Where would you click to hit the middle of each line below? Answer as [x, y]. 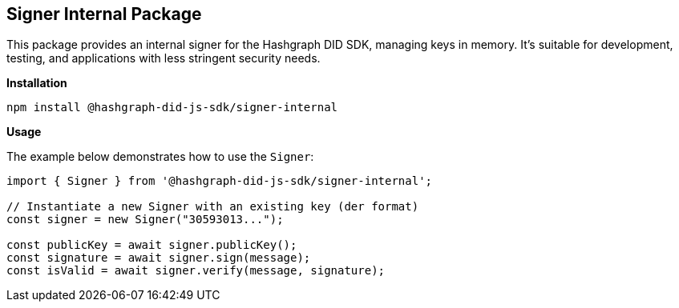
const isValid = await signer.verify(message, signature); [196, 271]
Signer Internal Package [104, 14]
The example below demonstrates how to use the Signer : [160, 157]
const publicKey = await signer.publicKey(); [152, 245]
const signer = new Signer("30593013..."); [145, 220]
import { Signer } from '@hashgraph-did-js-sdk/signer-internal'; [220, 181]
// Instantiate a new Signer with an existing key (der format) [213, 207]
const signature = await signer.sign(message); [159, 258]
